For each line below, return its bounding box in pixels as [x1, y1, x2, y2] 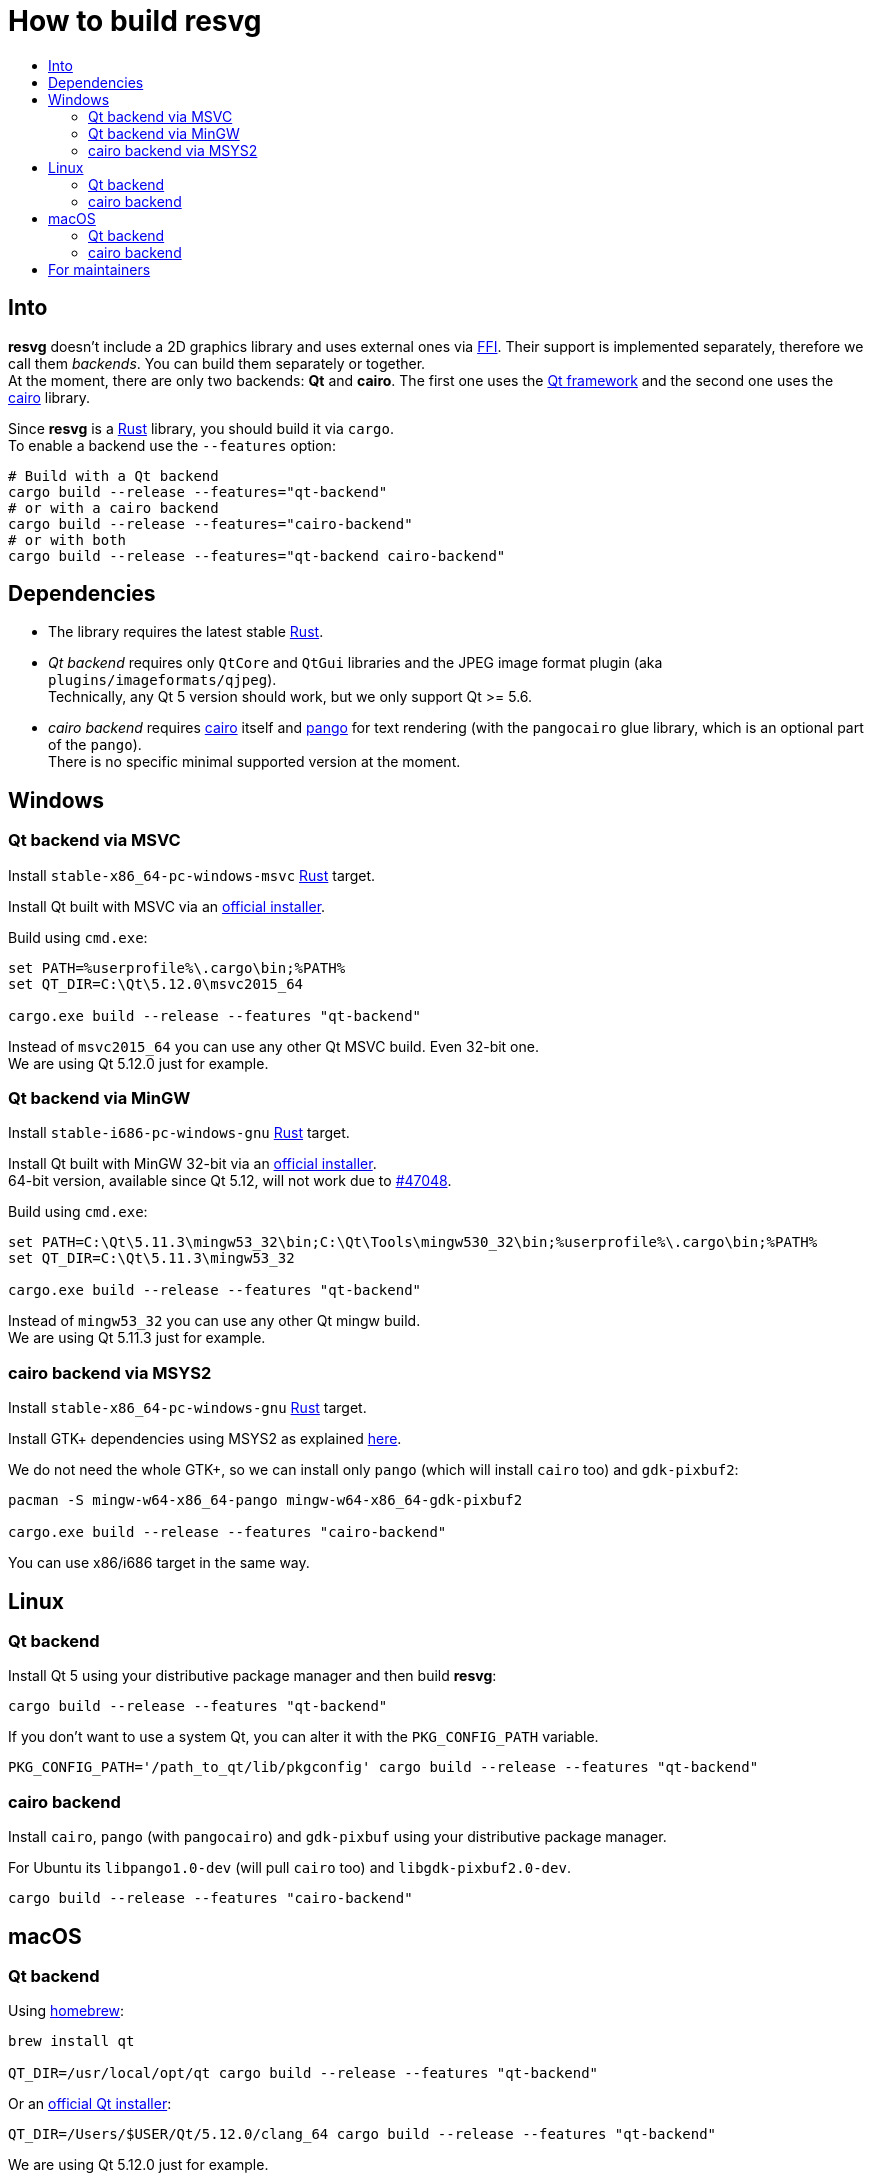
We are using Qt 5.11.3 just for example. [8, 1329, 266, 1347]
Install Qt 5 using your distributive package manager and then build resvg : [8, 1667, 497, 1685]
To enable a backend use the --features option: [8, 436, 336, 454]
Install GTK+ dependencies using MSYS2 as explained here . [8, 1430, 402, 1448]
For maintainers [48, 260, 151, 278]
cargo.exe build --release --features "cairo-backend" [8, 1524, 447, 1541]
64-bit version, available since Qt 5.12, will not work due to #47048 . [8, 1172, 452, 1190]
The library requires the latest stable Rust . [48, 623, 324, 641]
